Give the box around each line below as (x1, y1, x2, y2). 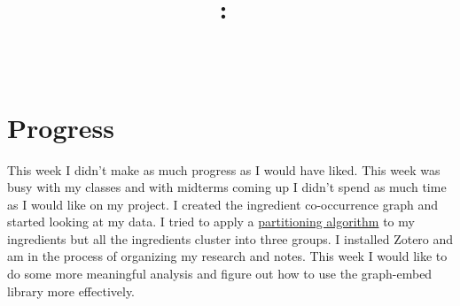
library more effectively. (7, 281, 136, 300)
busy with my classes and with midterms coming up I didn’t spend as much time (7, 178, 447, 196)
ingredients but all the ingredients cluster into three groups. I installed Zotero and (7, 229, 454, 248)
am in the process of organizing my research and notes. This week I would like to (7, 247, 448, 265)
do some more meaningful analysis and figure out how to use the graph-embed (7, 264, 433, 283)
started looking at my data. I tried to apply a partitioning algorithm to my (7, 212, 415, 231)
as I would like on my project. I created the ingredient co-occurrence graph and (7, 195, 439, 213)
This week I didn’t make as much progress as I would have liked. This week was (7, 160, 441, 179)
